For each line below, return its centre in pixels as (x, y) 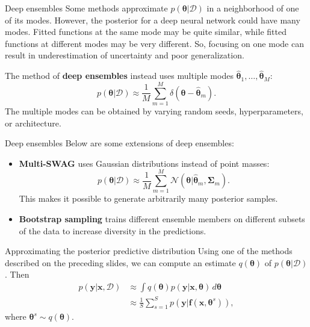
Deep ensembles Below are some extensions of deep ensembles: (119, 143)
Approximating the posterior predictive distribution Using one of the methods (149, 251)
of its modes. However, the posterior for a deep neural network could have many (153, 20)
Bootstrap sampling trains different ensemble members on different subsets (162, 219)
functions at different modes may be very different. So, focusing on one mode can (154, 43)
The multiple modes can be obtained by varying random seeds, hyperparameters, (154, 111)
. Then (17, 274)
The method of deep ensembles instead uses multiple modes (119, 76)
